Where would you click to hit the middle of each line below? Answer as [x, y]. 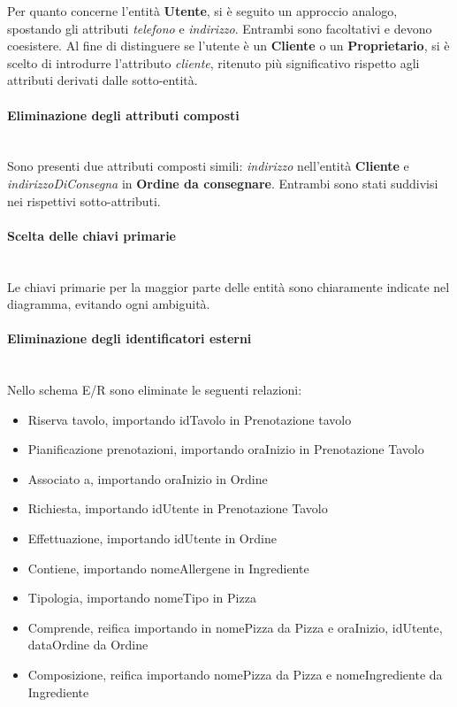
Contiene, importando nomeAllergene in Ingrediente [168, 568]
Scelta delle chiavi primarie [91, 235]
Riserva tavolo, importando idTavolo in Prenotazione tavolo [190, 419]
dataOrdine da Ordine [88, 645]
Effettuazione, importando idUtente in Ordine [152, 538]
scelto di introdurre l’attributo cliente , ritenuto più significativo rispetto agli [213, 62]
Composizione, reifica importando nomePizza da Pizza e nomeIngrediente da [235, 675]
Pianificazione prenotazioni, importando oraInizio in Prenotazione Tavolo [226, 449]
